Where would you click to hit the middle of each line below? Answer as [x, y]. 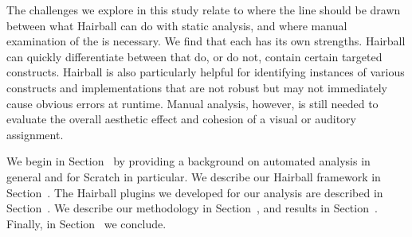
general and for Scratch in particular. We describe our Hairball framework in [194, 176]
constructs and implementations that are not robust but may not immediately [197, 87]
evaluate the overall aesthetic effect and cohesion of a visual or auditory [181, 119]
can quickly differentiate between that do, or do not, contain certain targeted [194, 56]
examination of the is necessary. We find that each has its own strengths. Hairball [206, 41]
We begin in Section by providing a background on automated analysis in [188, 161]
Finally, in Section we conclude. [86, 223]
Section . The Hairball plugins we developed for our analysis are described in [195, 192]
